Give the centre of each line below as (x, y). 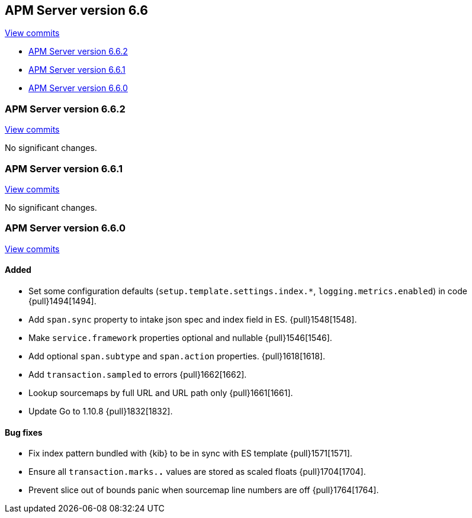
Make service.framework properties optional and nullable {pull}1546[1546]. (180, 337)
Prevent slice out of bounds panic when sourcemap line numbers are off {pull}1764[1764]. (204, 490)
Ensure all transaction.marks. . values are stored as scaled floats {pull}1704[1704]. (197, 472)
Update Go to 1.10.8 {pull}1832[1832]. (101, 411)
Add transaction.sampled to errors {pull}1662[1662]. (138, 374)
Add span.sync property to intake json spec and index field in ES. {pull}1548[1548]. (193, 319)
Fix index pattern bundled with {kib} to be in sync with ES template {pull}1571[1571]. (190, 453)
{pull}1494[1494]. (62, 301)
